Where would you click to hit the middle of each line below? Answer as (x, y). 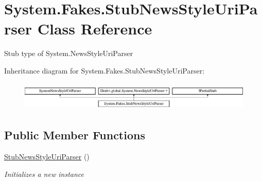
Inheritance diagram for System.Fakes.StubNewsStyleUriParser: (104, 70)
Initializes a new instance (44, 174)
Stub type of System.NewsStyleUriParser (69, 53)
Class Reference (95, 29)
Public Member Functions (75, 135)
